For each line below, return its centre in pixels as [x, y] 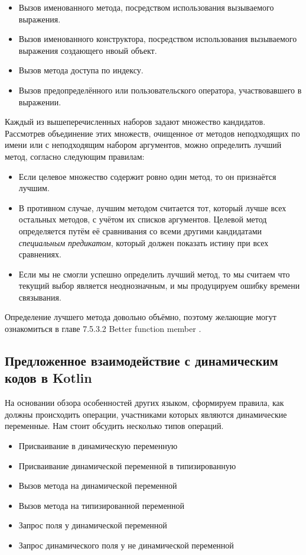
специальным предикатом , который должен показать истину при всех [144, 242]
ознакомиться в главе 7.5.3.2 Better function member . [103, 329]
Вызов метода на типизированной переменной [102, 505]
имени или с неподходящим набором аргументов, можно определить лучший [143, 145]
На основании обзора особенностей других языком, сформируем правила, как [144, 403]
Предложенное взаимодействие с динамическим [141, 361]
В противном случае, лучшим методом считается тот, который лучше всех [152, 207]
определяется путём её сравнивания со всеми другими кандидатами [140, 230]
